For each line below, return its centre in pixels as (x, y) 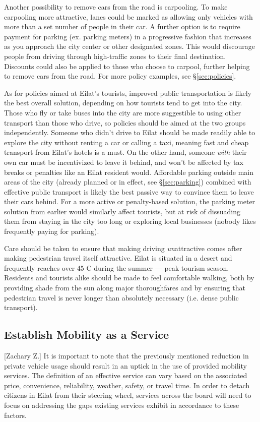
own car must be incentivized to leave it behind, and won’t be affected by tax (124, 162)
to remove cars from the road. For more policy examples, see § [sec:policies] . (120, 76)
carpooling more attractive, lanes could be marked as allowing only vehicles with (128, 16)
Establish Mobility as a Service (87, 335)
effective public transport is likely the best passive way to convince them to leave (129, 191)
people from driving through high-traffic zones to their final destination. (115, 56)
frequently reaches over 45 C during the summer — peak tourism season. (117, 267)
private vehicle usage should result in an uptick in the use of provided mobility (125, 365)
